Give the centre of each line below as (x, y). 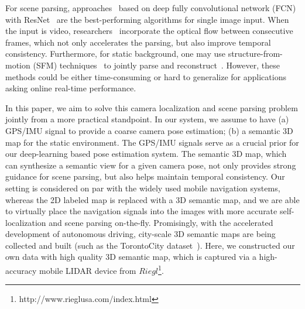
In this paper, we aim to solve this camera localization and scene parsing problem (152, 107)
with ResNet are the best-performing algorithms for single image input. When (147, 19)
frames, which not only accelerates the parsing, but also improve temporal (138, 42)
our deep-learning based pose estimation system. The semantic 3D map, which (146, 154)
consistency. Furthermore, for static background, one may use (115, 54)
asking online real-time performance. (71, 88)
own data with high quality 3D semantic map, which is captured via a (131, 257)
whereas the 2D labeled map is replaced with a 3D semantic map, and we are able (152, 199)
